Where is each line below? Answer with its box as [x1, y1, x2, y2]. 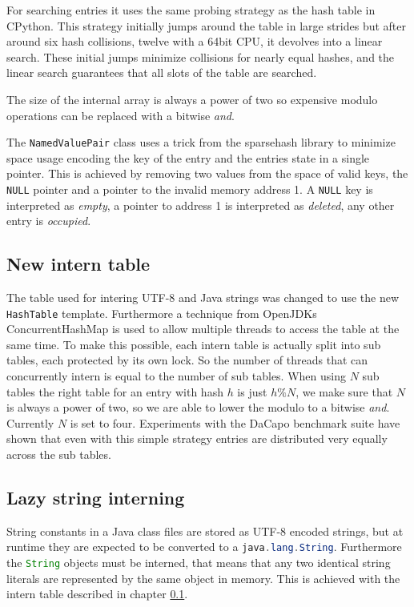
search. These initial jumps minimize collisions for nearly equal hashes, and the [6, 48, 395, 65]
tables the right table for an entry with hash [6, 383, 223, 400]
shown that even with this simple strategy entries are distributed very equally [6, 430, 388, 447]
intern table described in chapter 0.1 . [6, 585, 188, 602]
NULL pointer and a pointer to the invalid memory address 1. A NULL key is [6, 181, 373, 197]
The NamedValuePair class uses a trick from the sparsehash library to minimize [6, 134, 396, 151]
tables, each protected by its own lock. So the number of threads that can [6, 352, 368, 368]
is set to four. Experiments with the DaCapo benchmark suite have [70, 414, 400, 431]
